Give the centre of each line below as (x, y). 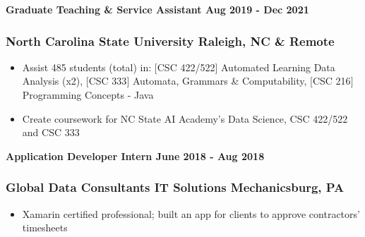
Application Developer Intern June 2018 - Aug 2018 (135, 156)
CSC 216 (331, 81)
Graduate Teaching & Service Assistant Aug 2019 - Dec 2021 (157, 9)
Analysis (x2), (53, 81)
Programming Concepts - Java (88, 95)
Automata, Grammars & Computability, (220, 81)
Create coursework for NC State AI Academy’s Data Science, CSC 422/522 (185, 118)
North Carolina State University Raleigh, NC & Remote (170, 41)
